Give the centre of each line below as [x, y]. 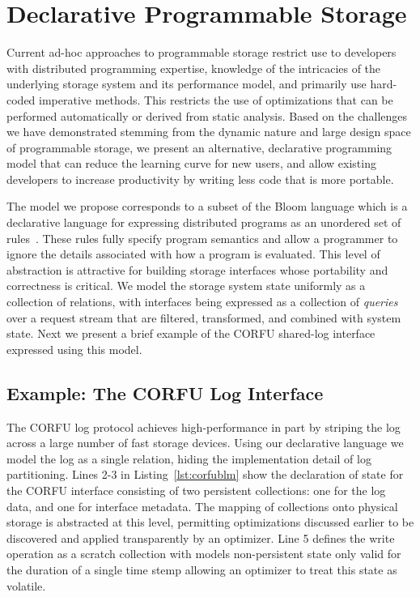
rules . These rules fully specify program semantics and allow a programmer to [202, 238]
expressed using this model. [74, 349]
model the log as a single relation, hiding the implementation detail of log [189, 458]
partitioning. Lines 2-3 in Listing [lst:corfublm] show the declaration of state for [205, 474]
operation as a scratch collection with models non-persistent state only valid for [204, 554]
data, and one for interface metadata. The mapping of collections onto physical [202, 506]
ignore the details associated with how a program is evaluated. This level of [193, 254]
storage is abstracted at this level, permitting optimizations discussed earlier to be [210, 522]
